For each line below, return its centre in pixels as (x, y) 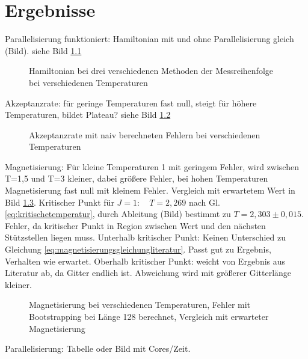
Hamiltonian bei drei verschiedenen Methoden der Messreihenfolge (151, 71)
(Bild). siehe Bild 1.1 (43, 50)
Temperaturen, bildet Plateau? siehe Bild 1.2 (88, 115)
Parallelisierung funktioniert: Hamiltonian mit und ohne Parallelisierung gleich (149, 39)
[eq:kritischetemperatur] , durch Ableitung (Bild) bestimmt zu (118, 214)
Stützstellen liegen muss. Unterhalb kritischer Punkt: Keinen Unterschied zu (146, 237)
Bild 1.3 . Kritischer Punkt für (60, 202)
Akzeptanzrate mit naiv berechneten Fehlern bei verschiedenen (145, 134)
